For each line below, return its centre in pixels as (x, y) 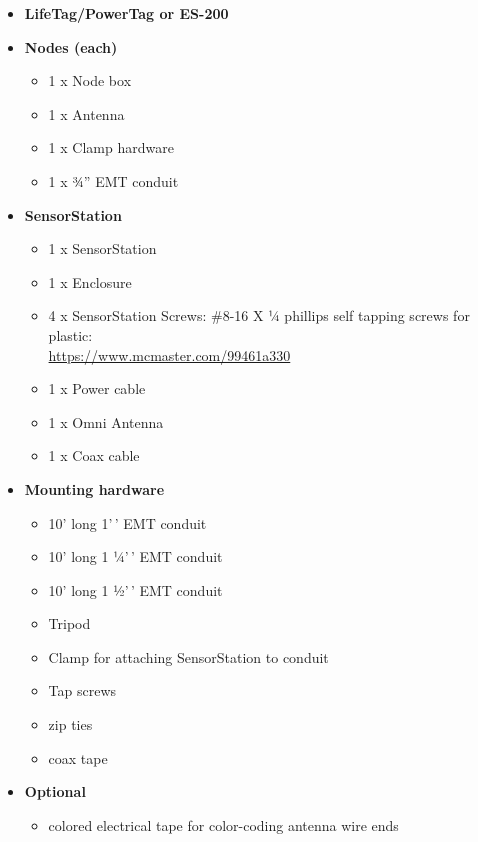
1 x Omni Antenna (106, 421)
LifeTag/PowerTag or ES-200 (126, 13)
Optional (55, 791)
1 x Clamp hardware (111, 147)
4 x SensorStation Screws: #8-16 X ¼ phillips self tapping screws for (259, 315)
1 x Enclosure (90, 281)
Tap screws (82, 690)
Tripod (69, 623)
